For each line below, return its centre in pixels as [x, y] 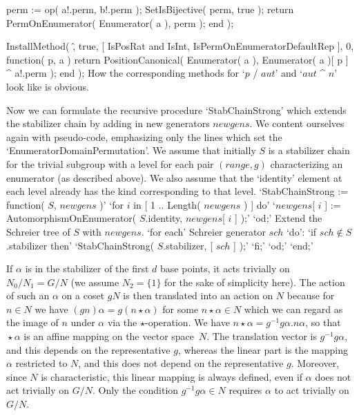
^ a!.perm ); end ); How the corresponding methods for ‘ [126, 73]
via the [122, 322]
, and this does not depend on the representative [181, 363]
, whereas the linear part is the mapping [263, 349]
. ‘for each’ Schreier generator [203, 231]
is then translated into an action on [198, 295]
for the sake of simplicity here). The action [255, 282]
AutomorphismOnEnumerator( [71, 218]
